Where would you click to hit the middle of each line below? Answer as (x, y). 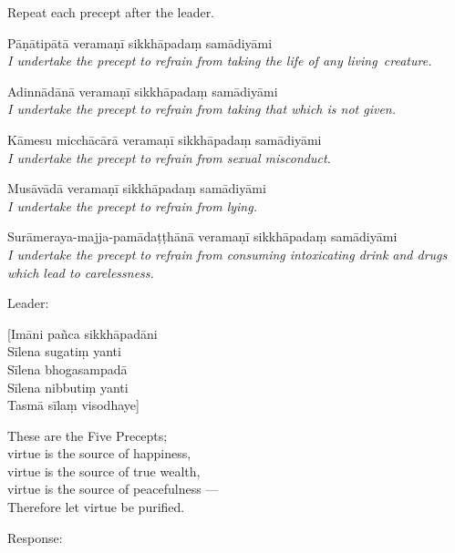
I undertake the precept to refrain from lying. (132, 205)
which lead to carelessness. (81, 272)
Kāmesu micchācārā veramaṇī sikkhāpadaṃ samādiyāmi (165, 139)
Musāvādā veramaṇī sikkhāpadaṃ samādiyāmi (137, 188)
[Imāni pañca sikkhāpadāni (83, 333)
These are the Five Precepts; (88, 435)
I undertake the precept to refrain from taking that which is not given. (202, 109)
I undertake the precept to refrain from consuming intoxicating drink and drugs (227, 254)
